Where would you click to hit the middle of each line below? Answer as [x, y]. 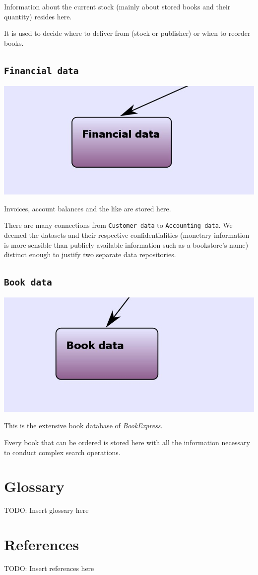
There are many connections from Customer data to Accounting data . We [118, 225]
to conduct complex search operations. [62, 452]
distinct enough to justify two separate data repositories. [90, 254]
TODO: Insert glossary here [46, 510]
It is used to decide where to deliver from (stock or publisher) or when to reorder [127, 33]
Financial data [41, 71]
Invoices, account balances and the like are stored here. [88, 208]
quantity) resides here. [38, 16]
